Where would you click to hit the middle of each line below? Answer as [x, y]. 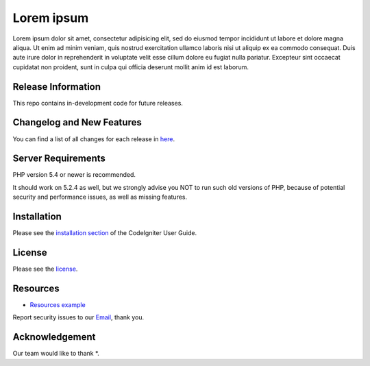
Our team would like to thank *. [56, 354]
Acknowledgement [54, 337]
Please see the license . [45, 269]
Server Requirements [59, 159]
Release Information [57, 87]
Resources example [58, 304]
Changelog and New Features [77, 122]
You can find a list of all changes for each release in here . [94, 139]
